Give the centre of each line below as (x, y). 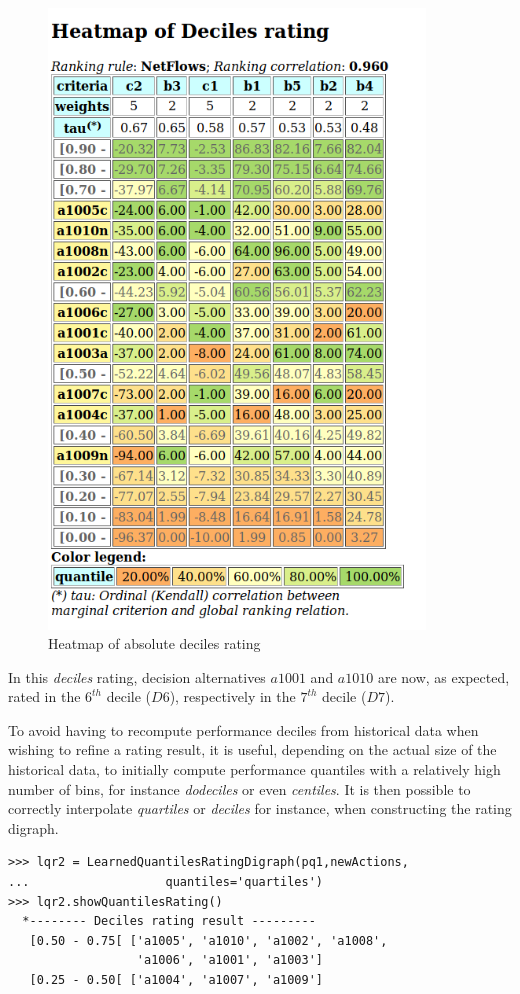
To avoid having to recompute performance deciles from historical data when (243, 729)
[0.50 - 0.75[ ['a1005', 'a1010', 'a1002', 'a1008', (208, 940)
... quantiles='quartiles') (165, 882)
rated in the (44, 696)
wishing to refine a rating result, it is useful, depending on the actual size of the (252, 749)
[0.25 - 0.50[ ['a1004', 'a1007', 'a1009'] (176, 980)
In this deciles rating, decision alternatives (137, 676)
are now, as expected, (443, 676)
